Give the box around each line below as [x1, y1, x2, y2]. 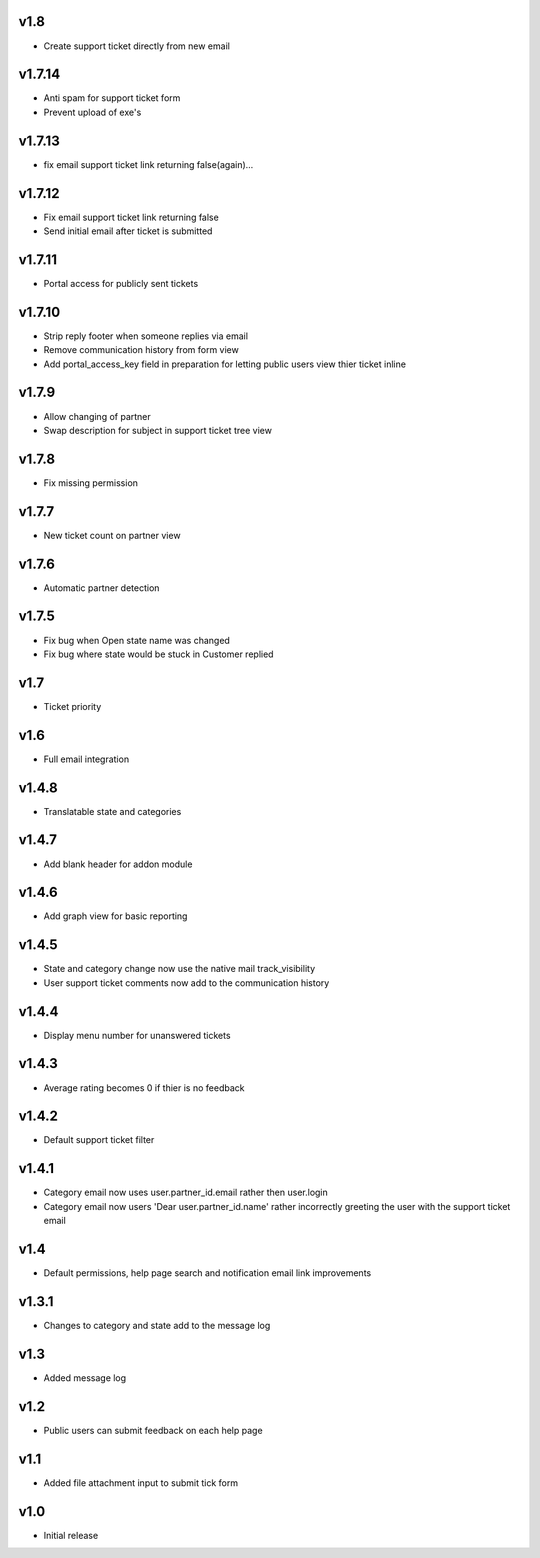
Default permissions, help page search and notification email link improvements [43, 1267, 372, 1279]
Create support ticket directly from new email [43, 40, 230, 52]
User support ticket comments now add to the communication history [43, 976, 330, 989]
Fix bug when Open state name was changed [43, 634, 230, 646]
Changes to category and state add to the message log [43, 1319, 271, 1331]
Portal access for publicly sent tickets [43, 277, 199, 289]
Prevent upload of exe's [43, 106, 142, 118]
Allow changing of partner [43, 410, 152, 422]
